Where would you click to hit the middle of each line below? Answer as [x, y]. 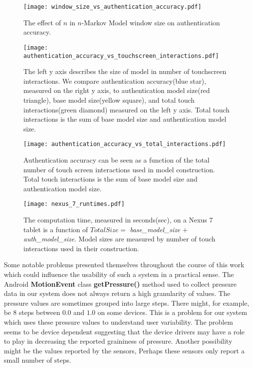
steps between [39, 312]
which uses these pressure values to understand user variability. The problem [118, 322]
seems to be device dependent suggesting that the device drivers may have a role [124, 331]
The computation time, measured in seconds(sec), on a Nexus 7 [118, 220]
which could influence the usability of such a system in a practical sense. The [119, 274]
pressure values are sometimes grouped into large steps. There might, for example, [127, 303]
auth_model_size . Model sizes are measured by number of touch [119, 239]
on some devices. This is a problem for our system [172, 312]
